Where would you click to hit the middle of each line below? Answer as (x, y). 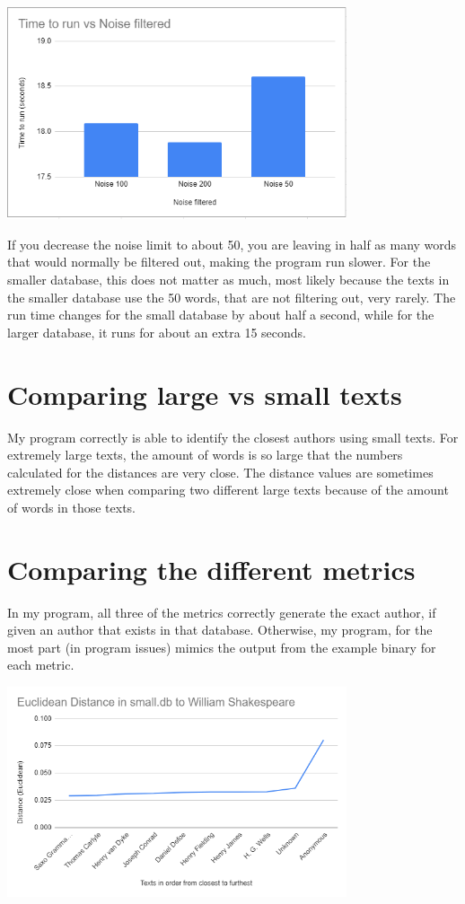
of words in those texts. (71, 507)
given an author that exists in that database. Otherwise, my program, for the (220, 630)
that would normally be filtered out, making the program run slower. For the (219, 262)
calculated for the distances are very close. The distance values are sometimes (220, 472)
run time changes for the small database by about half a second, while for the (221, 315)
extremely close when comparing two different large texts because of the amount (228, 490)
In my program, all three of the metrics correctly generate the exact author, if (222, 612)
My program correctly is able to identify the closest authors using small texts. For (233, 437)
